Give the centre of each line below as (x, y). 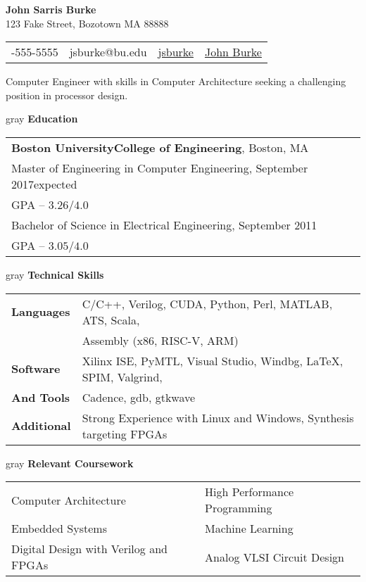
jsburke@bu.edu (108, 52)
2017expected (44, 184)
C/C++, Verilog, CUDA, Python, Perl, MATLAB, (207, 303)
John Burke (233, 52)
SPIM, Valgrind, (122, 377)
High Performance (250, 492)
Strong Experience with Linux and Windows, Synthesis (218, 417)
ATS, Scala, (111, 320)
